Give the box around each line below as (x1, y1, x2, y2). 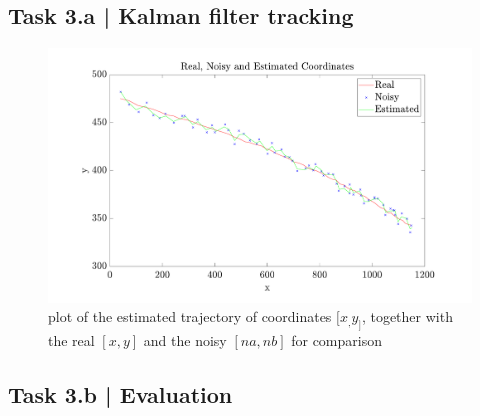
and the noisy (143, 330, 227, 351)
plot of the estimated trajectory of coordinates (48, 306, 332, 327)
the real (48, 330, 95, 351)
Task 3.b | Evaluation (8, 379, 233, 410)
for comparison (291, 330, 382, 351)
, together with (361, 306, 453, 327)
